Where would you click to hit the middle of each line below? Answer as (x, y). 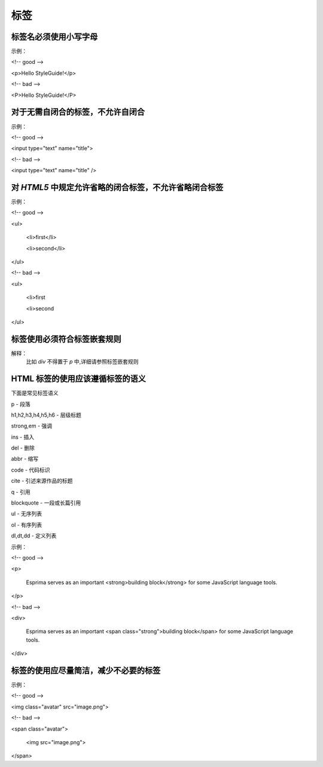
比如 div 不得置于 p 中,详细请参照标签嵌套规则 (82, 362)
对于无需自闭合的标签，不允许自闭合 (78, 112)
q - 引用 (21, 492)
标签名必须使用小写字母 (54, 37)
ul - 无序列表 (26, 514)
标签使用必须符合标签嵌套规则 (66, 339)
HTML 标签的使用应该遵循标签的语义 (79, 379)
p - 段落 (21, 404)
